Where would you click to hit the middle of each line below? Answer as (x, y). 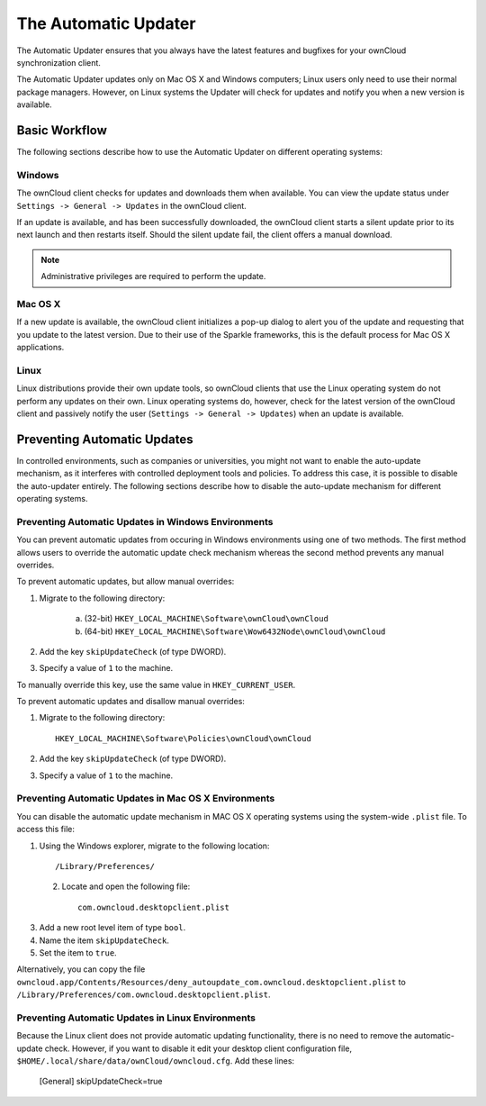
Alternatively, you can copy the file (81, 969)
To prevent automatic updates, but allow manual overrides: (126, 582)
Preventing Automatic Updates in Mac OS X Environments (146, 799)
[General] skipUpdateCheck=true (101, 1082)
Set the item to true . (78, 952)
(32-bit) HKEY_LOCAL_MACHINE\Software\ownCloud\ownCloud (206, 619)
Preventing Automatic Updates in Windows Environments (145, 521)
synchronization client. (58, 62)
